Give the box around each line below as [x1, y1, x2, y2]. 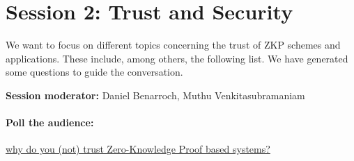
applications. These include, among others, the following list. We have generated [6, 51, 348, 65]
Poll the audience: [6, 115, 94, 130]
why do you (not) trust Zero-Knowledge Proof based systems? [6, 142, 270, 156]
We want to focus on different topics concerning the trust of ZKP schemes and [6, 37, 341, 52]
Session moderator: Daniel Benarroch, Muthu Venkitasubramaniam [6, 87, 305, 102]
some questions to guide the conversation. [6, 65, 183, 79]
